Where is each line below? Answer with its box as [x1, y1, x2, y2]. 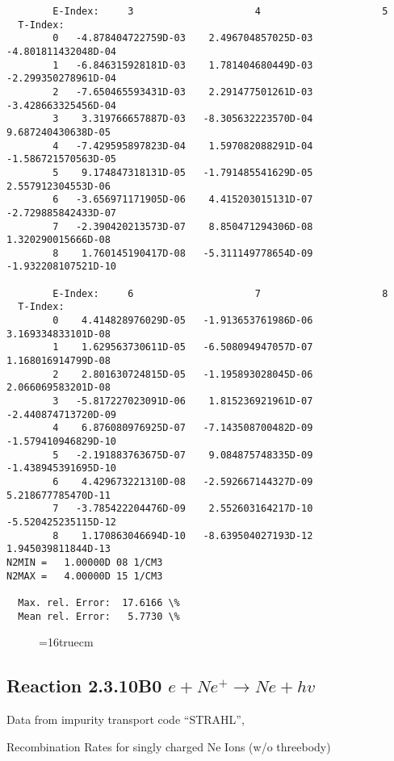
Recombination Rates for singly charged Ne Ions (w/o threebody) [6, 738, 331, 755]
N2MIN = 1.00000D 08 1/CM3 [6, 556, 163, 568]
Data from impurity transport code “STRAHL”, [6, 710, 245, 727]
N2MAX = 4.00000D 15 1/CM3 [6, 570, 163, 582]
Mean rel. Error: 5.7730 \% [18, 610, 180, 622]
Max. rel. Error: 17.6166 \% [18, 596, 180, 608]
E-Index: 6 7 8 [52, 287, 388, 299]
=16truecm [39, 633, 94, 650]
